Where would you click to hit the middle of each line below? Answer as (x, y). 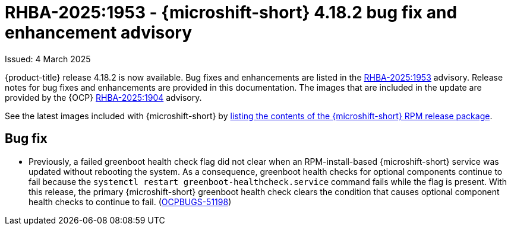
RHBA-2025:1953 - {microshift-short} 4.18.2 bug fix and (231, 12)
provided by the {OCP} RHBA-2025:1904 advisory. (103, 97)
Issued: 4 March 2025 (48, 59)
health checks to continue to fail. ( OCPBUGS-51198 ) (130, 202)
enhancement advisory (99, 33)
